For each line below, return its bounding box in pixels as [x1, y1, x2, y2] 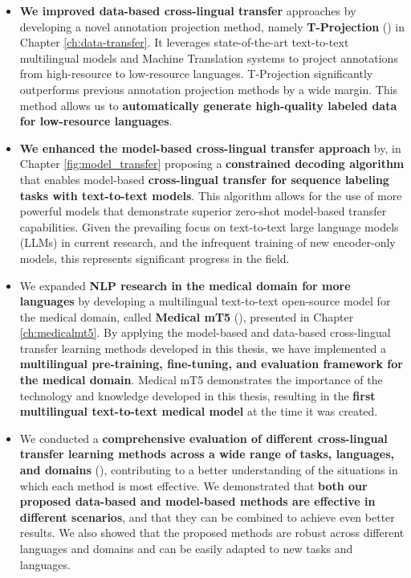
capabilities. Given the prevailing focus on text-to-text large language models [19, 218, 399, 235]
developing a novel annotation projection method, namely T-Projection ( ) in [19, 18, 405, 35]
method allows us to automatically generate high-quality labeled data [19, 96, 397, 113]
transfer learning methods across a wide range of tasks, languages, [19, 445, 395, 462]
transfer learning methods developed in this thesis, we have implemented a [19, 339, 387, 356]
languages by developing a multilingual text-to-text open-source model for [19, 293, 391, 309]
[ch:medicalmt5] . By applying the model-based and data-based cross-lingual [19, 324, 391, 341]
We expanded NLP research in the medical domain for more [19, 277, 351, 293]
